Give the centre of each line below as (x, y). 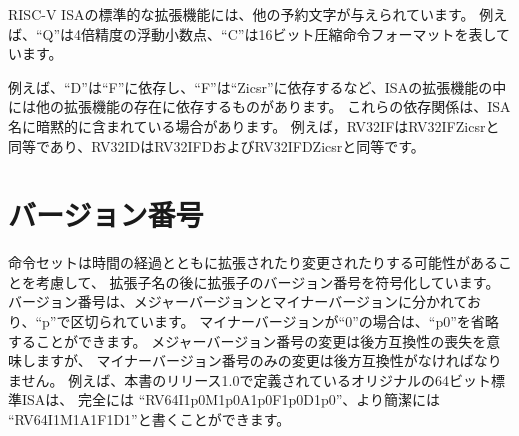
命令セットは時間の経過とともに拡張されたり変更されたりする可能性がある (253, 262)
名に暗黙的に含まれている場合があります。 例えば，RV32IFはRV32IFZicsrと (254, 125)
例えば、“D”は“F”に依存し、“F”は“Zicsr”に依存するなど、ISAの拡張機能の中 (257, 86)
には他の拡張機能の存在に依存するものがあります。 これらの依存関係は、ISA (259, 106)
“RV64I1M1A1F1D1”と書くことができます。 (149, 419)
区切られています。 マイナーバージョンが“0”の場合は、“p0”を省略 (284, 321)
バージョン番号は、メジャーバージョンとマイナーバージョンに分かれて (238, 301)
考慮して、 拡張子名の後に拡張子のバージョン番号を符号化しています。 (267, 281)
